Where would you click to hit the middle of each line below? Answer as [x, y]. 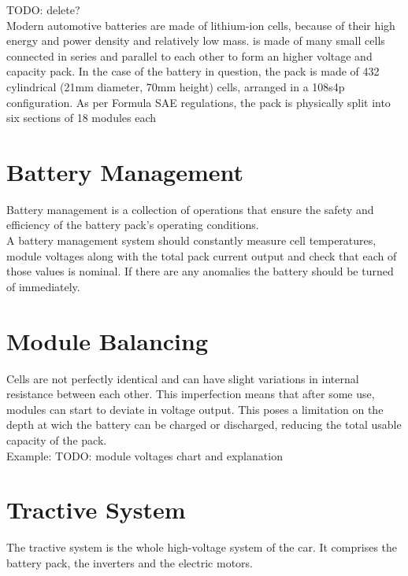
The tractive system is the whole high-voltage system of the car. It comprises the [202, 547]
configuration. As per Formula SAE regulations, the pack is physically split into [198, 102]
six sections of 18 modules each [82, 118]
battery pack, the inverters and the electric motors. [130, 562]
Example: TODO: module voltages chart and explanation [145, 455]
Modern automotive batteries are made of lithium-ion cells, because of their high [201, 25]
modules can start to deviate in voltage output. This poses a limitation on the [195, 409]
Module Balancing [108, 340]
